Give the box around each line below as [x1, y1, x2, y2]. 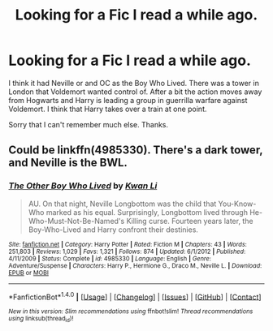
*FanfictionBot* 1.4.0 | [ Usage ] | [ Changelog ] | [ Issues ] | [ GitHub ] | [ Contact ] [8, 290, 262, 302]
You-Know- [218, 199, 257, 208]
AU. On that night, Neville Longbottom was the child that [28, 199, 217, 208]
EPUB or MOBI [8, 269, 49, 277]
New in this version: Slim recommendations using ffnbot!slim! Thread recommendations [8, 307, 253, 316]
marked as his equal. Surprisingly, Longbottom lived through [45, 207, 248, 217]
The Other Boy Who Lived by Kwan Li [8, 180, 158, 191]
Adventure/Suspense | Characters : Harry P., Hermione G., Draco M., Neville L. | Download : [8, 261, 262, 269]
